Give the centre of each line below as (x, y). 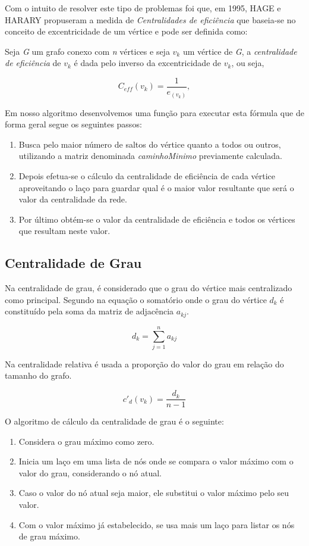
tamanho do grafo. (38, 375)
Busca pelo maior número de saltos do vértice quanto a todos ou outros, (150, 144)
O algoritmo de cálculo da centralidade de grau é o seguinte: (114, 421)
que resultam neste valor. (64, 231)
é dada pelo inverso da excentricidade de (148, 63)
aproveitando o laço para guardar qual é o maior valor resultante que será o (156, 187)
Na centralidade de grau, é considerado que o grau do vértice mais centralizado (149, 288)
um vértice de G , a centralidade (240, 51)
